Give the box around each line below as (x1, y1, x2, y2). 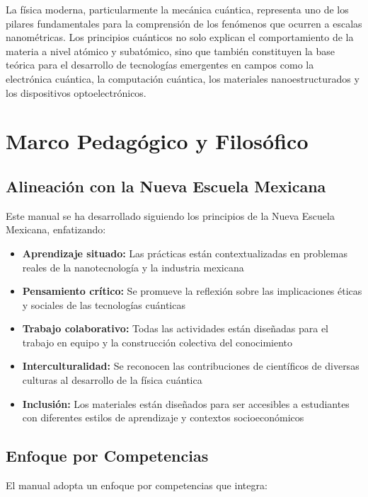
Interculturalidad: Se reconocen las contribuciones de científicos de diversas (22, 358, 360, 373)
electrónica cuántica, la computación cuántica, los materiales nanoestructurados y (6, 71, 360, 86)
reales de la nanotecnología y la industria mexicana (22, 259, 244, 274)
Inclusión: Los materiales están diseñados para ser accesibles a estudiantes (22, 396, 350, 411)
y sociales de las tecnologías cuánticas (22, 297, 185, 312)
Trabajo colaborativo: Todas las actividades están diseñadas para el (22, 321, 329, 336)
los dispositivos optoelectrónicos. (6, 85, 146, 100)
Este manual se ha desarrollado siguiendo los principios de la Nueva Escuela (6, 208, 335, 223)
